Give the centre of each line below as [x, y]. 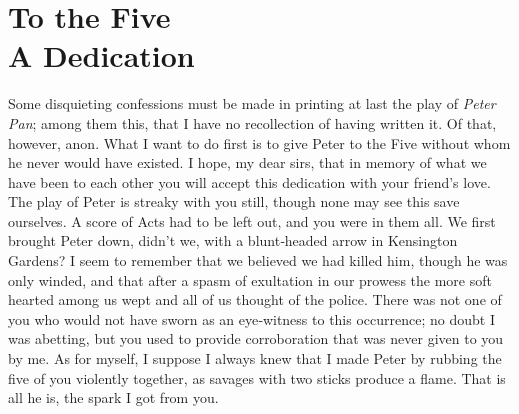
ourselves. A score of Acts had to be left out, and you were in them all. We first [252, 220]
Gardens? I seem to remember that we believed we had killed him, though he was [258, 260]
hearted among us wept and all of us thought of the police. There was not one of [255, 299]
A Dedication [101, 55]
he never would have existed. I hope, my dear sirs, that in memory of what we [247, 162]
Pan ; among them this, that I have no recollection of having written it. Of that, [252, 122]
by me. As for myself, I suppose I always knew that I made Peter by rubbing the [255, 358]
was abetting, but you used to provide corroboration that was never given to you [256, 338]
